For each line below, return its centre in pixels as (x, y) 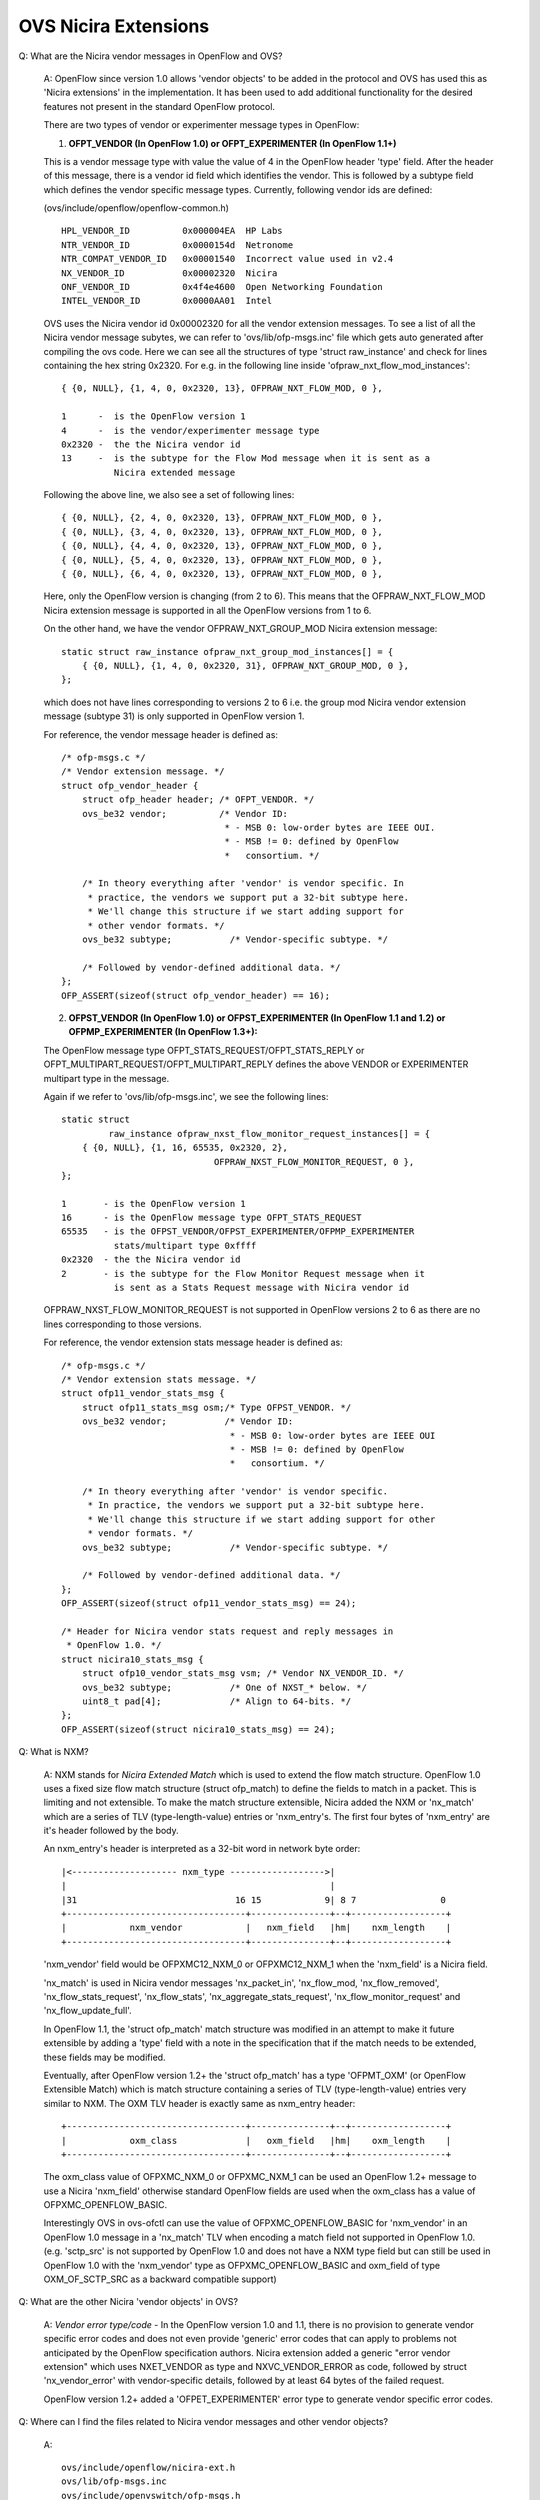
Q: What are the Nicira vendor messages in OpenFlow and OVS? (151, 56)
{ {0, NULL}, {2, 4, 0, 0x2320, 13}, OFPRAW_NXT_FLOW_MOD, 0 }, (222, 518)
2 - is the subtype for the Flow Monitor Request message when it (243, 1273)
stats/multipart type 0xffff (185, 1245)
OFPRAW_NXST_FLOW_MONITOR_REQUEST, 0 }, (314, 1161)
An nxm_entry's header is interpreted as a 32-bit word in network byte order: (202, 1849)
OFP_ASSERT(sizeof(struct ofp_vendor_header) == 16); (195, 995)
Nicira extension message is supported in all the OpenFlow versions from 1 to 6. (207, 610)
